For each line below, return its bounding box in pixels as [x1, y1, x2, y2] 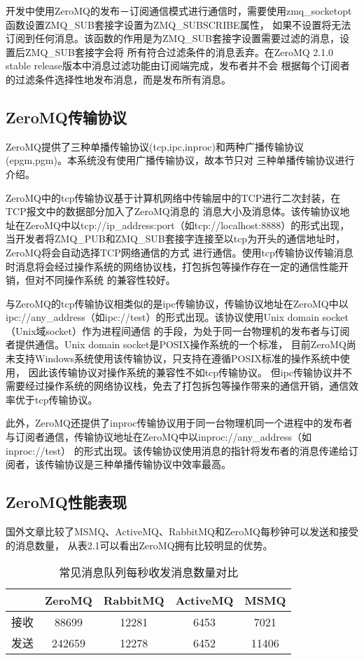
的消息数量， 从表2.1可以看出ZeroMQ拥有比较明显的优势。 [6, 537, 273, 552]
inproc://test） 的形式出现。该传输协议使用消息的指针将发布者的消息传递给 [6, 443, 349, 458]
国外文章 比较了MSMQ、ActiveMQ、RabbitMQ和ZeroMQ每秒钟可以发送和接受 [6, 524, 358, 539]
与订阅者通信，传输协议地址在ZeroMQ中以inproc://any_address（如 [6, 429, 312, 444]
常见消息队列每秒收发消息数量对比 [59, 564, 239, 581]
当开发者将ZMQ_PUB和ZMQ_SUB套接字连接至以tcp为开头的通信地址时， [6, 231, 346, 246]
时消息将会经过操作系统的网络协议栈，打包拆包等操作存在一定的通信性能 [6, 259, 339, 273]
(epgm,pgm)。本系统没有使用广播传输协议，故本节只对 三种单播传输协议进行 [6, 153, 355, 167]
